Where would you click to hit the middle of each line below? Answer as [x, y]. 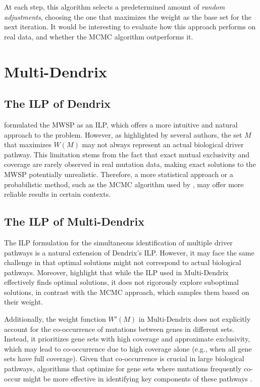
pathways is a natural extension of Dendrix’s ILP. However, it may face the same [129, 252]
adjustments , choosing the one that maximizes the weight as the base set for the [128, 16]
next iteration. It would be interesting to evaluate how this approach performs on [130, 27]
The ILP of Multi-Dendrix [74, 221]
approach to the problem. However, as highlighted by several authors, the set [123, 134]
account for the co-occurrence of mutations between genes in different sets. [119, 329]
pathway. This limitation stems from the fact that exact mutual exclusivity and [127, 154]
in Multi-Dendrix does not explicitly [195, 319]
